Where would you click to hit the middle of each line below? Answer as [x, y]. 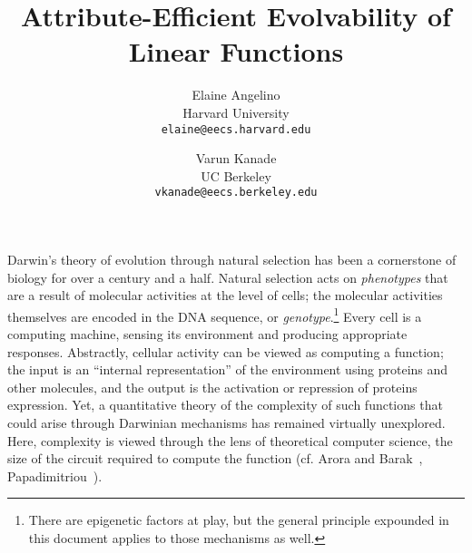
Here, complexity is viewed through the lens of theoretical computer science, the [230, 440]
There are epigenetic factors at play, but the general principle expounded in [239, 520]
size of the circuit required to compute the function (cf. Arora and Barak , [215, 458]
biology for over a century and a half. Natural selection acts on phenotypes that [228, 277]
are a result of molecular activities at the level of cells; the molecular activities [225, 295]
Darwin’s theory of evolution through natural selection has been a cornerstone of [232, 259]
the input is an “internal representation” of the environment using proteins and [228, 369]
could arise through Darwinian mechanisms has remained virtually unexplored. [226, 422]
